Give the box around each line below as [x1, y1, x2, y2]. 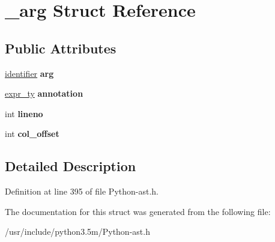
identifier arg [5, 67, 54, 79]
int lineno [5, 107, 43, 119]
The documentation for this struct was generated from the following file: [5, 205, 271, 217]
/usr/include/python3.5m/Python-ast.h [5, 225, 150, 238]
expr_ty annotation [5, 87, 83, 100]
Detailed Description [5, 157, 136, 175]
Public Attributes [5, 38, 116, 57]
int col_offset [5, 127, 59, 140]
